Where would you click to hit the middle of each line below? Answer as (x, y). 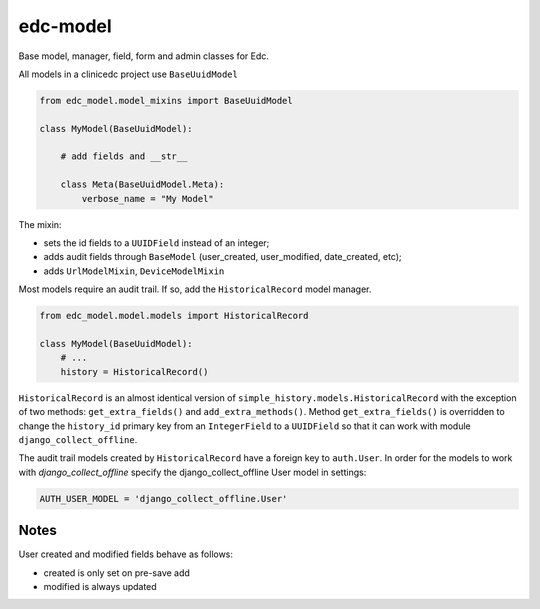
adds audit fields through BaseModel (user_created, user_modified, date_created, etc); (222, 257)
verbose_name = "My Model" (147, 198)
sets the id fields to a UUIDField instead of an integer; (156, 243)
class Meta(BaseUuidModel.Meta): (142, 184)
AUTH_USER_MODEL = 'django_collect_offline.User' (163, 498)
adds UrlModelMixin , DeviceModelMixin (134, 271)
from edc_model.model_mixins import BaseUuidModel (166, 100)
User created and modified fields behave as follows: (126, 554)
